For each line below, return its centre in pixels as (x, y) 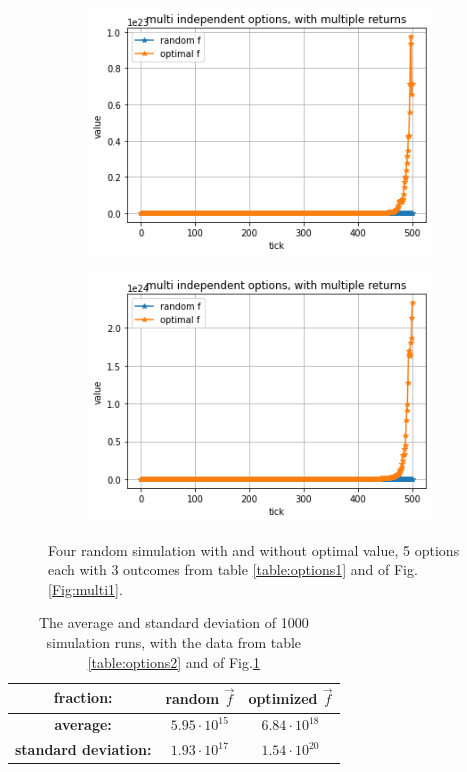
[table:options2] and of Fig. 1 (173, 661)
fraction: (83, 697)
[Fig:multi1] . (85, 588)
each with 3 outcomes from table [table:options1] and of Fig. (233, 569)
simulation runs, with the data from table (174, 642)
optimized (283, 698)
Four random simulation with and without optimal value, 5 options (254, 549)
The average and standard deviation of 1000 (173, 622)
